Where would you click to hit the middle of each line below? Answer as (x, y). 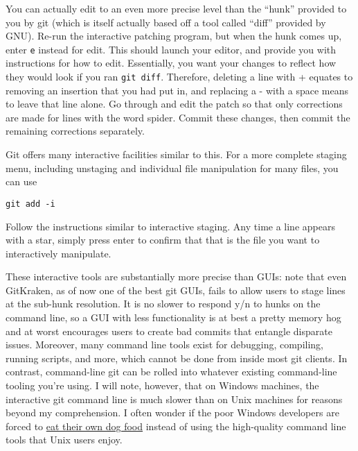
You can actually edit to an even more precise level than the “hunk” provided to (176, 8)
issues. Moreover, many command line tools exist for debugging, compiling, (165, 344)
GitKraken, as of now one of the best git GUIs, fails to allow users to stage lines (176, 290)
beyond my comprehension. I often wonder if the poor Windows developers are (172, 412)
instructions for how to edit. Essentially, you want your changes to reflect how (171, 63)
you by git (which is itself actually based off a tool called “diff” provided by (166, 22)
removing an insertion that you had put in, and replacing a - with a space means (177, 90)
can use (21, 181)
